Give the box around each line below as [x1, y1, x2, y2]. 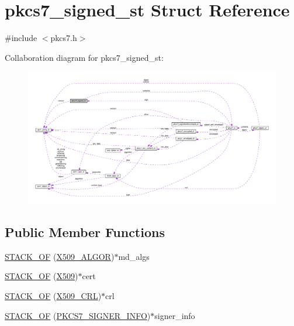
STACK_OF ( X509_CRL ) [5, 289, 102, 301]
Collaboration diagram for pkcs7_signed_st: [5, 51, 164, 63]
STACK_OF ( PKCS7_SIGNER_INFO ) [5, 309, 151, 321]
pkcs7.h [50, 32, 77, 44]
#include [5, 32, 37, 44]
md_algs [118, 250, 150, 262]
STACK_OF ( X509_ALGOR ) [5, 250, 115, 262]
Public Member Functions [5, 222, 165, 241]
